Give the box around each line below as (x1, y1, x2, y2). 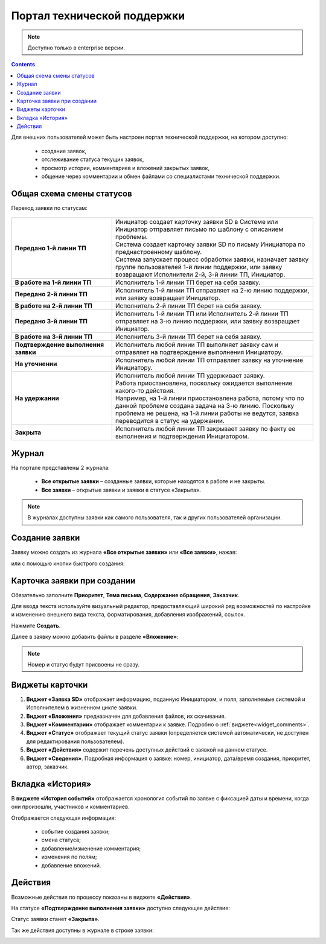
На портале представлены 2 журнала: (11, 464, 110, 471)
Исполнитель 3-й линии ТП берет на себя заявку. (115, 332, 262, 341)
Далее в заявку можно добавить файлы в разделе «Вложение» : (11, 633, 179, 641)
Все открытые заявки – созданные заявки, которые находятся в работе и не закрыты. (41, 478, 266, 485)
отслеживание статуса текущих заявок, (41, 156, 144, 163)
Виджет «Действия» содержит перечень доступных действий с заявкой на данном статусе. (26, 746, 268, 753)
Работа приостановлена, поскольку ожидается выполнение (115, 379, 293, 387)
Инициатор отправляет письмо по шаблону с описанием (115, 225, 284, 233)
